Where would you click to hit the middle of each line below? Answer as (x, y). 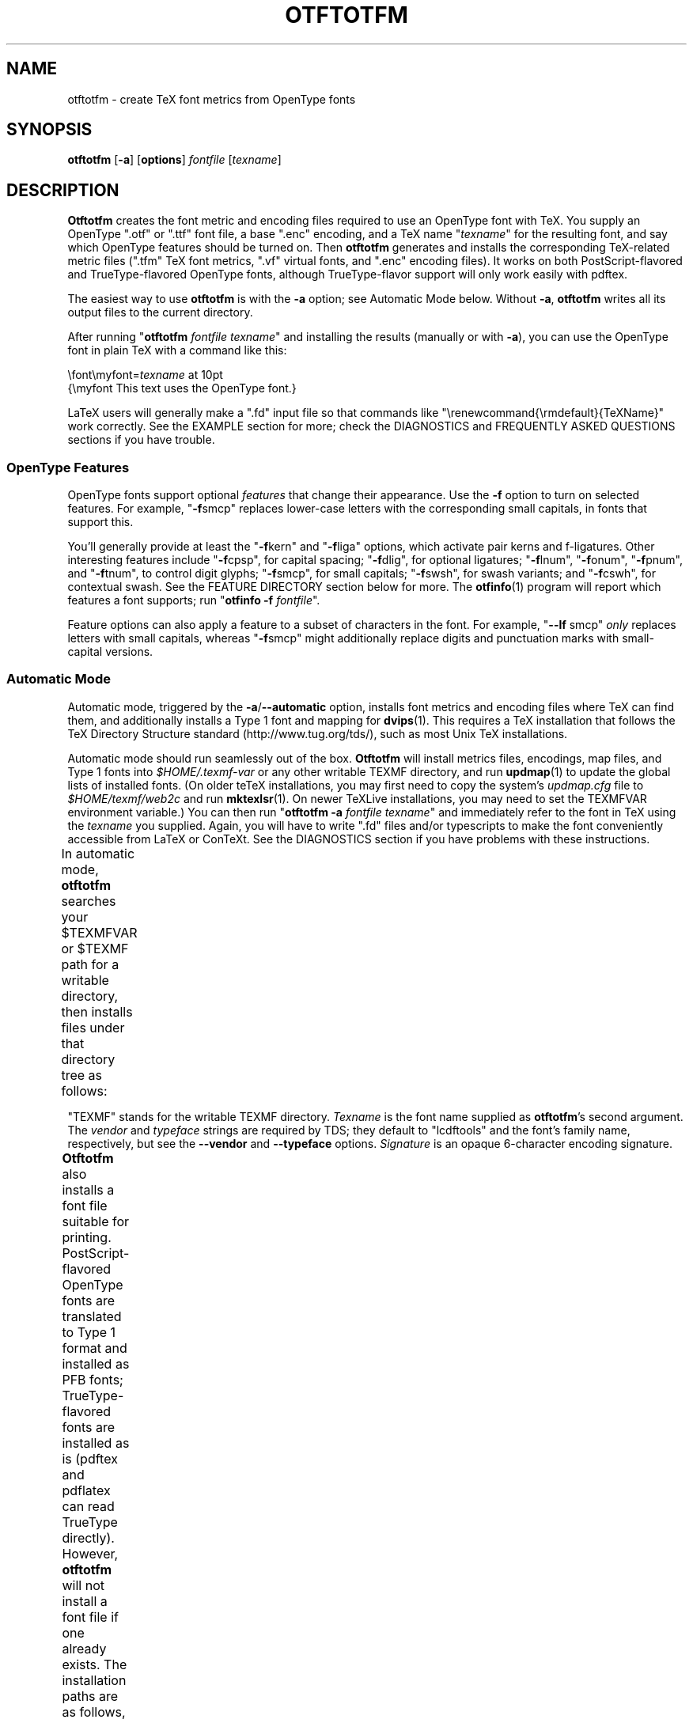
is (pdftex (90, 1458)
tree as (81, 1075)
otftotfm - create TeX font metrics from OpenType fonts (212, 99)
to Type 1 (89, 1332)
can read (88, 1506)
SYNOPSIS (49, 130)
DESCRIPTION (63, 190)
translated (92, 1316)
